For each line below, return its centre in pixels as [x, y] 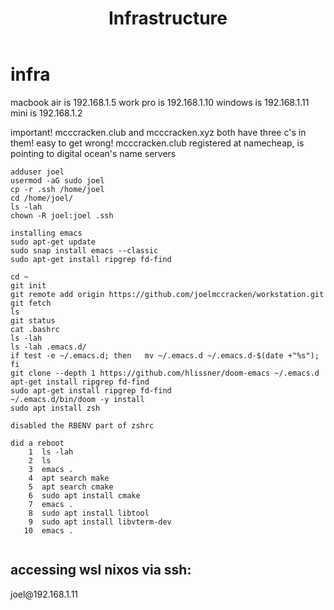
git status [33, 320]
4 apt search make [69, 478]
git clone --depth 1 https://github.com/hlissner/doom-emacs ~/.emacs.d [165, 373]
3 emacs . [51, 469]
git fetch [31, 303]
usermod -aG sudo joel [57, 180]
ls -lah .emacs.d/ [48, 347]
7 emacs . [51, 504]
